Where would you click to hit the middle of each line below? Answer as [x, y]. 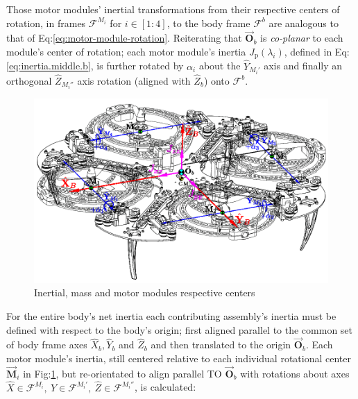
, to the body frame [208, 23]
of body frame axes [47, 345]
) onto [216, 80]
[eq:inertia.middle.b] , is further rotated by [95, 66]
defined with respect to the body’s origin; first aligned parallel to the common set [180, 329]
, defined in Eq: [317, 51]
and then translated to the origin [221, 345]
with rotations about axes [295, 373]
